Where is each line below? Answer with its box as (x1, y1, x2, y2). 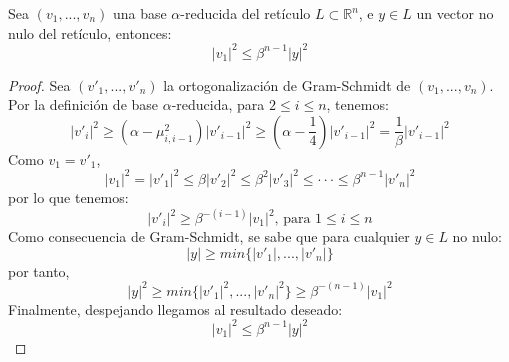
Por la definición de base (8, 94, 159, 115)
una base (112, 3, 167, 23)
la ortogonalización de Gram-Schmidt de (163, 74, 411, 95)
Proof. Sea (8, 74, 71, 95)
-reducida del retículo (180, 3, 311, 23)
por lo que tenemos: (8, 186, 129, 207)
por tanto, (8, 260, 70, 281)
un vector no (416, 3, 494, 23)
